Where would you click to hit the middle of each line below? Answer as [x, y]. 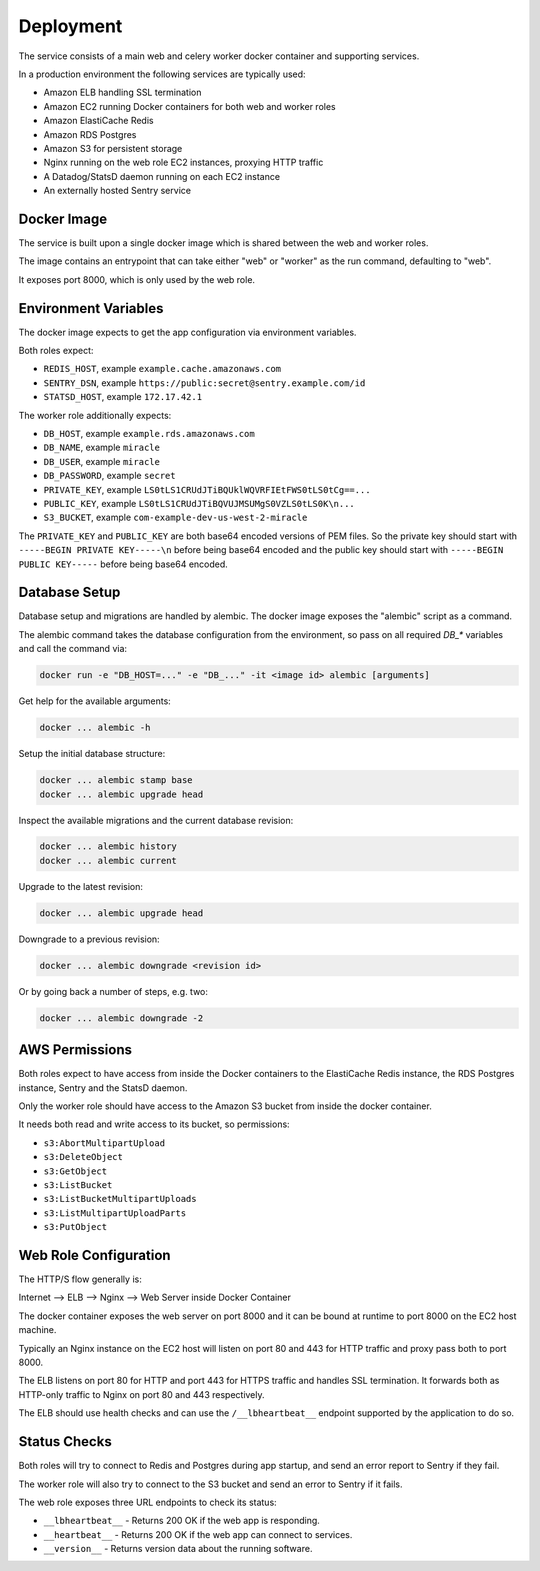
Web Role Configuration [94, 1255]
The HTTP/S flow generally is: [80, 1279]
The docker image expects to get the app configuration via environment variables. [187, 332]
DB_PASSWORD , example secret [109, 476]
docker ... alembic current [108, 860]
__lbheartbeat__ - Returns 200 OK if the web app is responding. [181, 1521]
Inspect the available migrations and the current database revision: [156, 820]
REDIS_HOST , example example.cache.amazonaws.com [162, 369]
